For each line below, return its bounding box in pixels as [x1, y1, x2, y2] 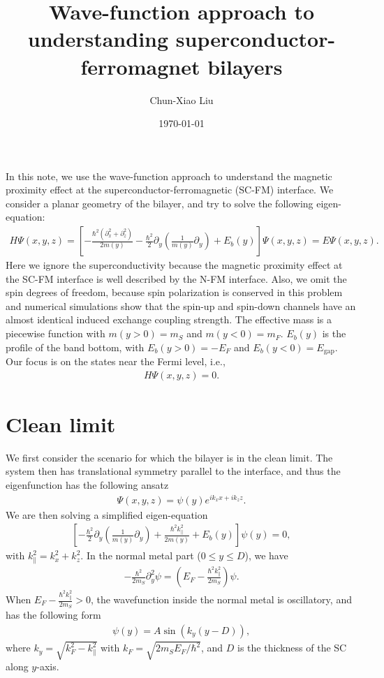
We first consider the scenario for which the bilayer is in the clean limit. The [6, 450, 333, 464]
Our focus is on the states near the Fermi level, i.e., [6, 354, 226, 369]
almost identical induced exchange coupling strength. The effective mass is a [6, 312, 332, 327]
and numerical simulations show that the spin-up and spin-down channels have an [6, 298, 356, 313]
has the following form [6, 607, 101, 622]
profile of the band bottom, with [6, 339, 145, 354]
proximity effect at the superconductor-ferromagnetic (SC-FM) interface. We [6, 182, 334, 197]
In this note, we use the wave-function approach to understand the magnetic [6, 168, 332, 183]
